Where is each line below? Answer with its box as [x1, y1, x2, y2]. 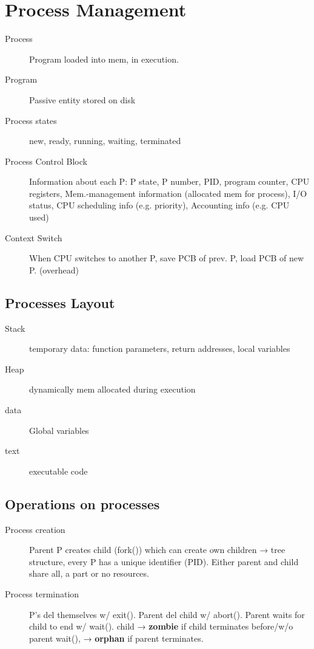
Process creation [5, 523, 65, 535]
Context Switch [5, 231, 62, 244]
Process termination [5, 587, 79, 600]
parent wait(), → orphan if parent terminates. [29, 631, 204, 644]
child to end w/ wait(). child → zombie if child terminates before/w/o [29, 620, 293, 633]
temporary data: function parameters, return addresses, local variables [29, 342, 290, 355]
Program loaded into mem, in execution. [29, 52, 179, 65]
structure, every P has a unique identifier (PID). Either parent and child [29, 555, 299, 568]
